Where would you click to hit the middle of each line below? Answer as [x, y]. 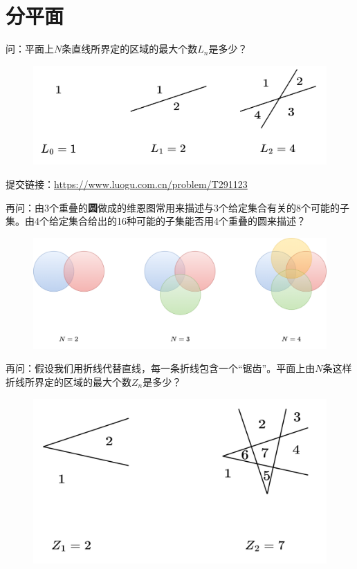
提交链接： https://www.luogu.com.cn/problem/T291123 [127, 184]
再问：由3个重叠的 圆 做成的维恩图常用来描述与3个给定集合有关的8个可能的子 [177, 207]
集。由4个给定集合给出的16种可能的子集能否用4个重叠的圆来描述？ [156, 221]
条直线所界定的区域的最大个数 [130, 49]
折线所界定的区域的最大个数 [68, 382]
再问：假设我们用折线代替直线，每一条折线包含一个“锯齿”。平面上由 [161, 368]
